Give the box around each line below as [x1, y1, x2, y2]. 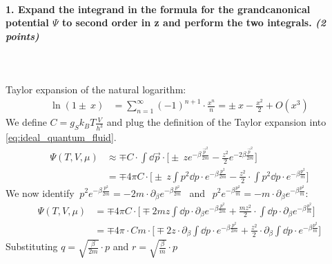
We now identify [6, 185, 75, 200]
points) [6, 28, 39, 43]
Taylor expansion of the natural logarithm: [6, 82, 186, 97]
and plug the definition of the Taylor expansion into [106, 115, 326, 129]
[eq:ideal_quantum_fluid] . [6, 130, 117, 144]
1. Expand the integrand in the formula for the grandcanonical [6, 1, 311, 16]
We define [6, 115, 47, 129]
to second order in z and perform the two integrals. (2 [61, 15, 326, 30]
